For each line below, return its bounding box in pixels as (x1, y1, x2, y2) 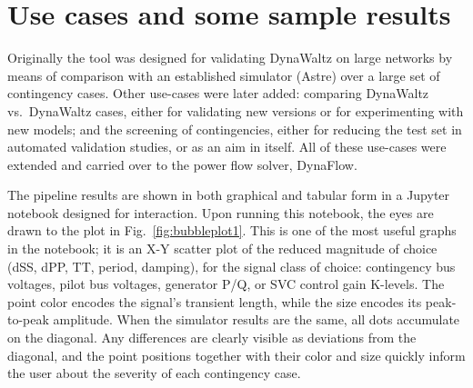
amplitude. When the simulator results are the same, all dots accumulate (53, 310, 460, 329)
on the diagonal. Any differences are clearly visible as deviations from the (7, 328, 417, 347)
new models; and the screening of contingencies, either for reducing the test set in (7, 119, 462, 138)
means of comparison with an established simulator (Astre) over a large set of (7, 65, 440, 85)
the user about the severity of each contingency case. (7, 363, 301, 383)
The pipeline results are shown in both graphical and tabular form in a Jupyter (7, 185, 450, 204)
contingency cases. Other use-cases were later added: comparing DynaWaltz (7, 84, 429, 103)
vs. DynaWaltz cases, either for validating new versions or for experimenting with (7, 101, 464, 120)
